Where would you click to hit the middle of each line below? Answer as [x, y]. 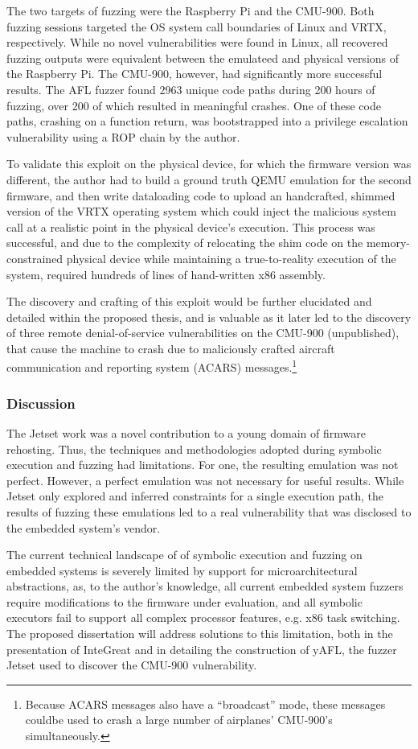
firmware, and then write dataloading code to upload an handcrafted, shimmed [201, 195]
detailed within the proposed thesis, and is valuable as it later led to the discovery [209, 317]
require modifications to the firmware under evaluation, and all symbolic [184, 601]
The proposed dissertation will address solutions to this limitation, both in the [200, 634]
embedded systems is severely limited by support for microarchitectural [182, 570]
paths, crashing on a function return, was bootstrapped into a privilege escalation [207, 121]
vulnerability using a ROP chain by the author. [123, 136]
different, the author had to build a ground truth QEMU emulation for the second [209, 179]
